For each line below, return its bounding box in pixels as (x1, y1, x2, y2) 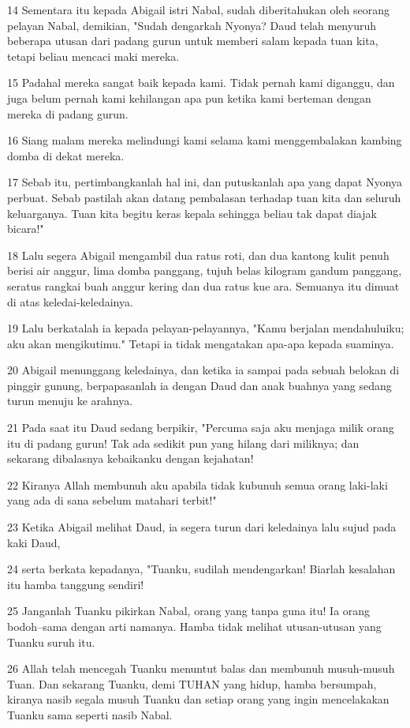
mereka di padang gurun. (7, 105, 129, 122)
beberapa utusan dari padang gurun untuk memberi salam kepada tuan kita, (7, 32, 378, 49)
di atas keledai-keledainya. (7, 293, 133, 310)
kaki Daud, (7, 534, 61, 550)
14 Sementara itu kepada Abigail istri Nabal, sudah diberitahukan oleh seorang (7, 2, 389, 17)
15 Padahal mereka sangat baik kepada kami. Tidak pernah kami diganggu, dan (7, 74, 395, 91)
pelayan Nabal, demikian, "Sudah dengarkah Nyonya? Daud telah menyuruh (7, 17, 376, 33)
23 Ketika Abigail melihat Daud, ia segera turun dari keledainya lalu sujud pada (7, 519, 397, 535)
